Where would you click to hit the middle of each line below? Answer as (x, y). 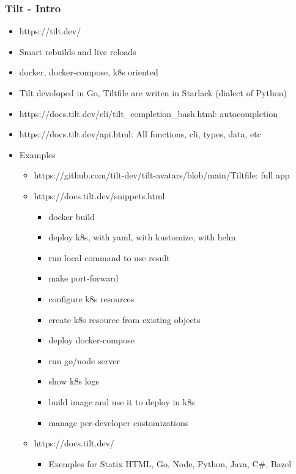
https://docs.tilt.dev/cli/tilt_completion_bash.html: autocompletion (149, 113)
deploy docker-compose (91, 340)
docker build (72, 216)
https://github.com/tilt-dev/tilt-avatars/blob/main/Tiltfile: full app (162, 175)
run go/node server (84, 360)
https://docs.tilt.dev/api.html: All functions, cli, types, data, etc (140, 134)
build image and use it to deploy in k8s (122, 401)
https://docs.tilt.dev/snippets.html (99, 195)
